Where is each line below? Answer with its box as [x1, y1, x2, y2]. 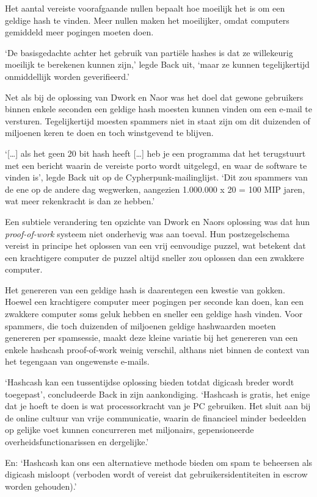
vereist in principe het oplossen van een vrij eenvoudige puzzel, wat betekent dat [5, 239, 306, 252]
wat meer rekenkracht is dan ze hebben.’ [5, 195, 155, 207]
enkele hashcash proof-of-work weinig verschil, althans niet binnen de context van [5, 343, 310, 356]
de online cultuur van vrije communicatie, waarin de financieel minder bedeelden [5, 411, 307, 424]
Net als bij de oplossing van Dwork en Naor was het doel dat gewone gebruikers [5, 90, 304, 103]
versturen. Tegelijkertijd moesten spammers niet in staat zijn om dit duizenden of [5, 114, 310, 127]
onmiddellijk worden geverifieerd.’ [5, 70, 129, 82]
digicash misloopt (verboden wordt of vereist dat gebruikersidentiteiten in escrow [5, 468, 308, 481]
